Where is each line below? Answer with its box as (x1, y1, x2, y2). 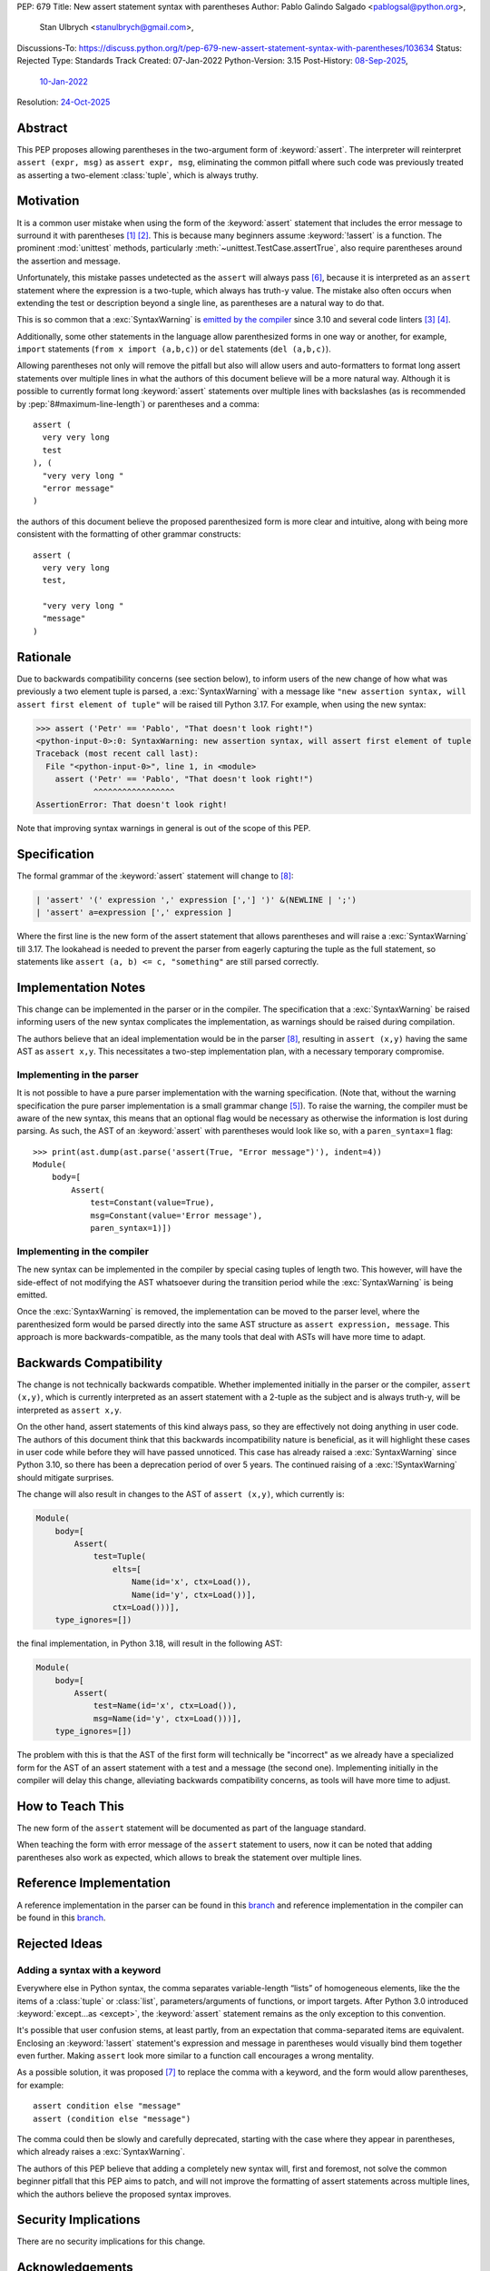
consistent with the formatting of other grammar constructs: (16, 529, 241, 540)
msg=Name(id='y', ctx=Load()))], (93, 1713, 242, 1723)
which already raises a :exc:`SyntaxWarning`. (16, 2147, 185, 2157)
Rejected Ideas (16, 1936, 103, 1951)
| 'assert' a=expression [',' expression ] (35, 907, 233, 917)
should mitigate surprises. (16, 1472, 114, 1483)
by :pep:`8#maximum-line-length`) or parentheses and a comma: (16, 398, 260, 409)
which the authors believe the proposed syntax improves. (16, 2188, 231, 2199)
